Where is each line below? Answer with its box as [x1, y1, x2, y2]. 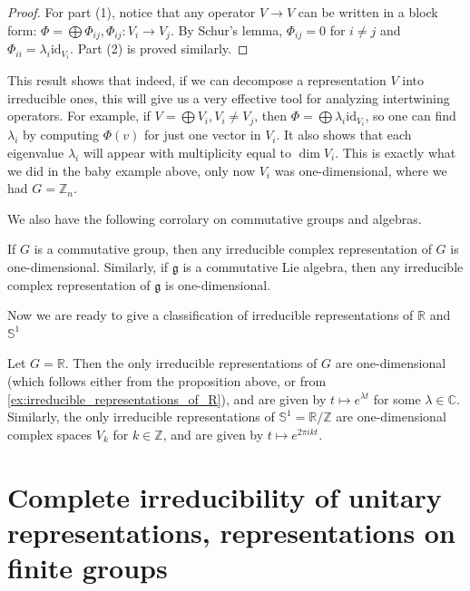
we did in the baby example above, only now [7, 160, 255, 179]
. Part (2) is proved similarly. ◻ [70, 39, 249, 58]
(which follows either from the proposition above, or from [7, 371, 327, 390]
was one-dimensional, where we [274, 160, 447, 179]
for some [373, 389, 421, 408]
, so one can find [365, 106, 456, 125]
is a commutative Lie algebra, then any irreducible [182, 257, 464, 276]
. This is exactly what [335, 143, 456, 162]
